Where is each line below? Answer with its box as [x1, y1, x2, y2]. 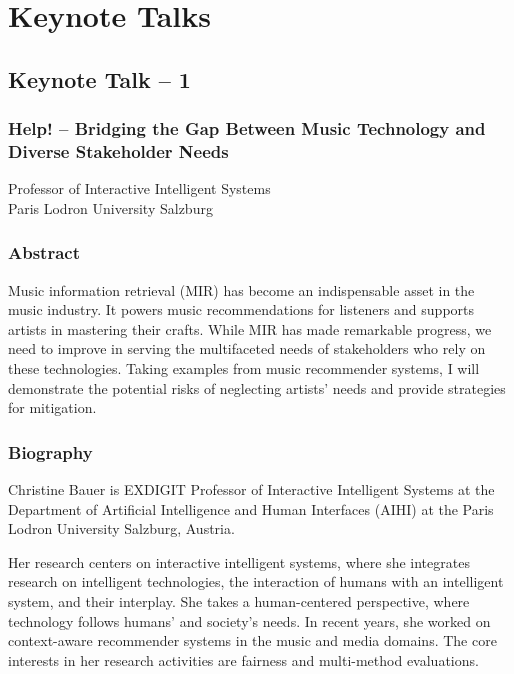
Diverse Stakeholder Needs [8, 139, 229, 163]
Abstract [8, 240, 80, 265]
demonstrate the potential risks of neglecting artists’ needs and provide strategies [8, 377, 506, 398]
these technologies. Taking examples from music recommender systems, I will [8, 358, 480, 379]
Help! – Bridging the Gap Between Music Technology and [8, 116, 486, 141]
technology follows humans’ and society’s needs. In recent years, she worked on [8, 610, 491, 631]
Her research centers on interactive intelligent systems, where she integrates [8, 551, 470, 572]
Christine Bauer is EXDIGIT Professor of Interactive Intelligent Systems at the [8, 479, 495, 500]
